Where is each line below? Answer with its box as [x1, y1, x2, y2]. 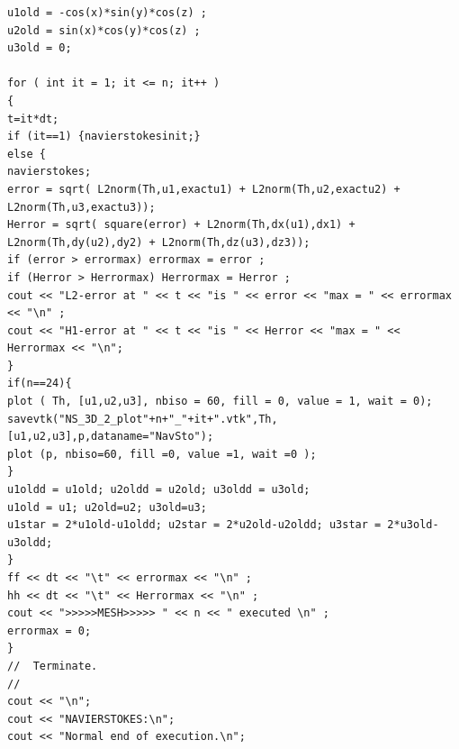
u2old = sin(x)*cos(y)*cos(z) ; [7, 23, 201, 37]
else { [7, 147, 46, 160]
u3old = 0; [7, 41, 72, 55]
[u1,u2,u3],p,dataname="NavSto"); [7, 430, 214, 443]
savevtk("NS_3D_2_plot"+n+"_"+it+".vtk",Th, [7, 412, 278, 425]
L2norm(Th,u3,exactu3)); [7, 200, 156, 214]
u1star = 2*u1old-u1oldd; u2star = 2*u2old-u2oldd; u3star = [7, 518, 382, 532]
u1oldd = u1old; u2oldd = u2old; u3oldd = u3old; [7, 483, 310, 497]
